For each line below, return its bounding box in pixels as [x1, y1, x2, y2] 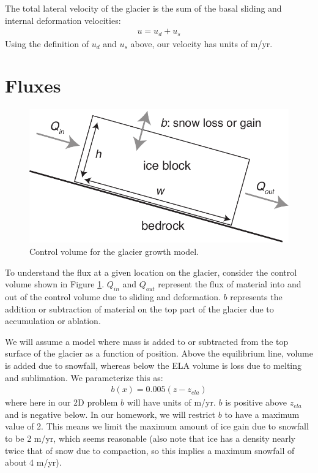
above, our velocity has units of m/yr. [130, 37, 273, 50]
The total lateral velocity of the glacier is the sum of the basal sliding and [5, 2, 282, 14]
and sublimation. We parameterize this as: [5, 371, 163, 384]
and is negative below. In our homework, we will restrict [5, 407, 216, 420]
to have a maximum [224, 407, 300, 420]
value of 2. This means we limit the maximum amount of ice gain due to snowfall [5, 420, 309, 433]
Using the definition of [5, 37, 89, 50]
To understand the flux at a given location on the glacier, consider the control [5, 265, 297, 278]
